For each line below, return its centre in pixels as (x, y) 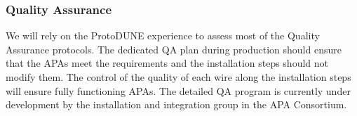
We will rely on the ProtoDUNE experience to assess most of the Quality (163, 36)
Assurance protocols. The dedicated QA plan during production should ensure (174, 49)
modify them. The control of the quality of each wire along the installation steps (178, 77)
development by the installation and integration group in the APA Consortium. (176, 104)
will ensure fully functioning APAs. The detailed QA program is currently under (178, 90)
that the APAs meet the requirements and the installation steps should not (167, 63)
